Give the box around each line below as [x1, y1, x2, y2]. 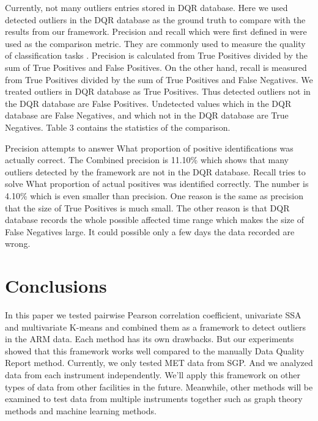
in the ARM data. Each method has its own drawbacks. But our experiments [5, 332, 294, 345]
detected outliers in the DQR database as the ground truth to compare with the [5, 13, 306, 26]
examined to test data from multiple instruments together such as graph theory [5, 392, 303, 405]
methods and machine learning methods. [5, 404, 157, 417]
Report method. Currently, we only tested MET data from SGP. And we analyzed [5, 356, 313, 369]
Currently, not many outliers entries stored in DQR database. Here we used [5, 1, 288, 13]
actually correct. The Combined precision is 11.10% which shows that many [5, 153, 289, 166]
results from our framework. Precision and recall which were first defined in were [5, 25, 307, 38]
